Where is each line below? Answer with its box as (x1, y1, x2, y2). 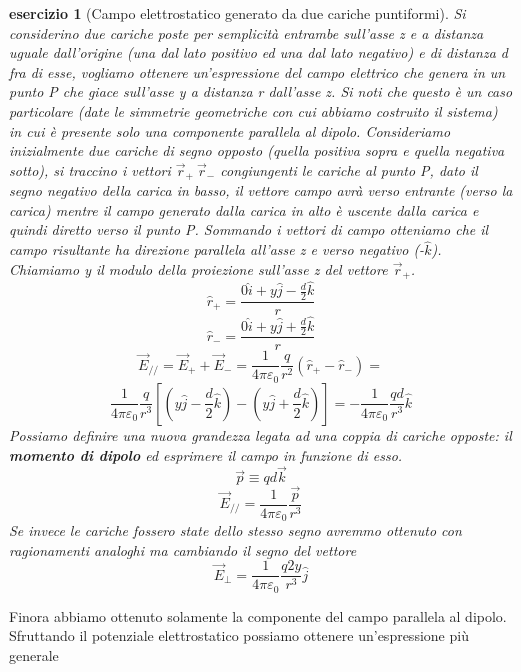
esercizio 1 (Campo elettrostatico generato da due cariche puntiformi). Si (9, 3, 466, 23)
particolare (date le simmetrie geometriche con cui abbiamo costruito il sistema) (9, 100, 498, 121)
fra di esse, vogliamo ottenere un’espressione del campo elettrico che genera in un (9, 61, 506, 82)
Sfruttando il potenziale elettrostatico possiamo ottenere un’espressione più (9, 625, 469, 646)
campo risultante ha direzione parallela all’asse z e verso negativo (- (9, 239, 425, 260)
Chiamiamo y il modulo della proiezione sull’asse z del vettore (9, 258, 388, 279)
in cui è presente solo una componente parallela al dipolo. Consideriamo (9, 120, 451, 141)
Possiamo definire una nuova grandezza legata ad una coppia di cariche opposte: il (9, 424, 512, 445)
